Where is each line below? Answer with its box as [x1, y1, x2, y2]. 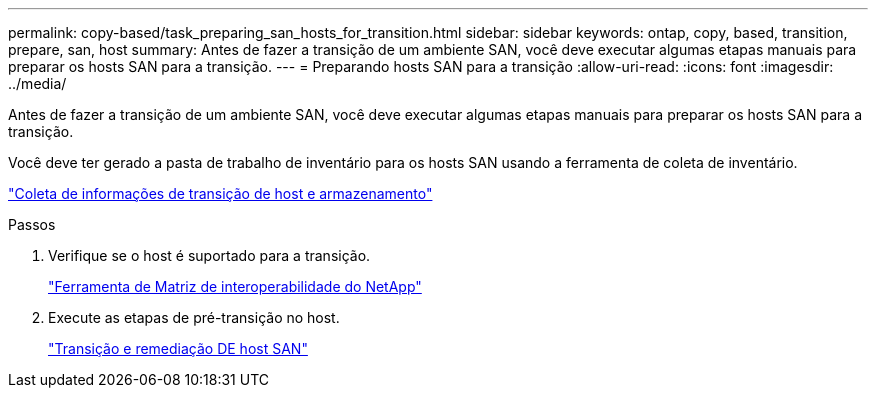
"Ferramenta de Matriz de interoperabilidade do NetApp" [48, 278, 422, 295]
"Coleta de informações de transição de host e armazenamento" [8, 185, 433, 202]
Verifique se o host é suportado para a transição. [48, 247, 371, 264]
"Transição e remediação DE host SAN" [48, 340, 308, 357]
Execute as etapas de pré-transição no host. [48, 309, 340, 326]
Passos [8, 216, 56, 233]
